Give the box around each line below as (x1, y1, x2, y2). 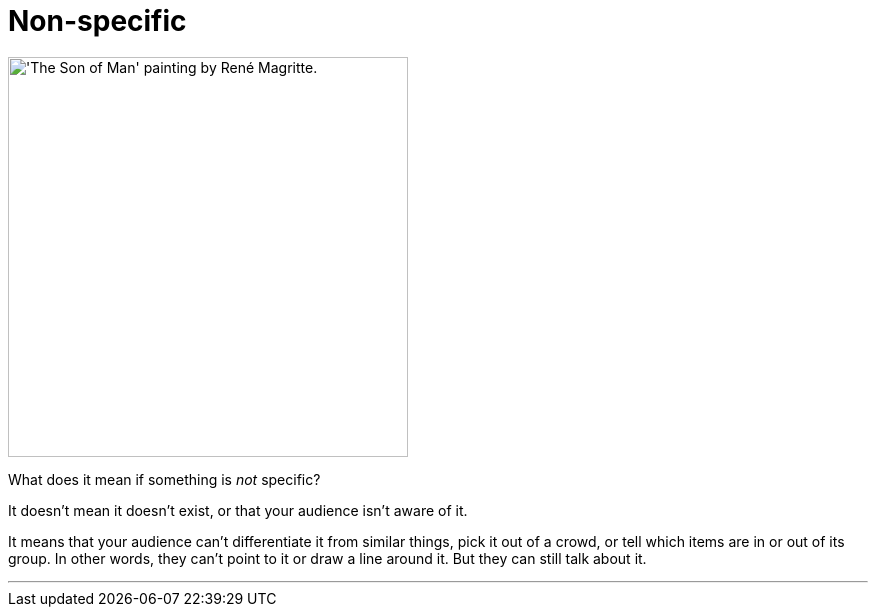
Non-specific (8, 4, 187, 38)
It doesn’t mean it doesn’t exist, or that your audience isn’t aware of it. (8, 501, 468, 519)
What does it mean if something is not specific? (8, 470, 321, 488)
